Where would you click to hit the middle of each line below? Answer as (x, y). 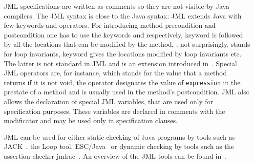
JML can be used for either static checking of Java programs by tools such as (119, 137)
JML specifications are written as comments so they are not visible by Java (117, 6)
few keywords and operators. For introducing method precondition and (110, 25)
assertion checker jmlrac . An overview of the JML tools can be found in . (116, 155)
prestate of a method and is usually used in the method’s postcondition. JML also (127, 92)
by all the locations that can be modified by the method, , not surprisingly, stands (127, 44)
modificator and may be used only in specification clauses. (91, 120)
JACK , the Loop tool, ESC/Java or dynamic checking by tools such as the (119, 146)
